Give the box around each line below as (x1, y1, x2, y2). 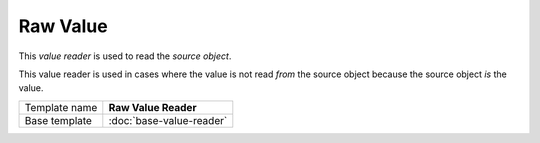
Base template (24, 113, 92, 127)
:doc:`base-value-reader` (108, 113, 228, 127)
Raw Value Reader (108, 100, 197, 114)
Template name (24, 100, 98, 114)
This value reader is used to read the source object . (18, 50, 232, 62)
